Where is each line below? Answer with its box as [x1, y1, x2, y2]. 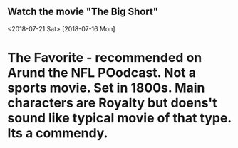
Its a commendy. [7, 125, 108, 141]
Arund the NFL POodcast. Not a [7, 65, 197, 80]
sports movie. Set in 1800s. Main [7, 80, 205, 95]
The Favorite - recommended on [7, 50, 202, 65]
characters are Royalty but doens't [7, 95, 217, 111]
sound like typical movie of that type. [7, 110, 232, 126]
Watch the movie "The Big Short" [7, 6, 159, 18]
